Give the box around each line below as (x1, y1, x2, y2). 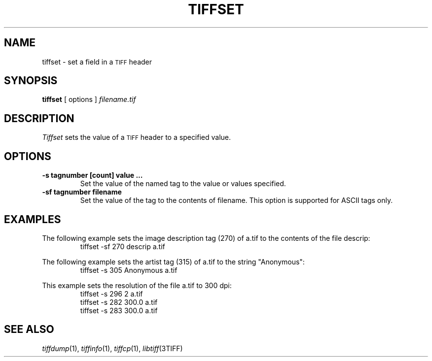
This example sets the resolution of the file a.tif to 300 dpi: (42, 281, 232, 290)
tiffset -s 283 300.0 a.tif (80, 306, 158, 315)
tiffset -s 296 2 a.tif (80, 289, 143, 298)
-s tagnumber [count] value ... (42, 171, 143, 180)
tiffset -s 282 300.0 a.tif (80, 297, 158, 306)
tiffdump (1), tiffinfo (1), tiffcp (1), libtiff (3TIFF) (42, 344, 183, 353)
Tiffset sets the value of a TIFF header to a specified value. (42, 133, 231, 142)
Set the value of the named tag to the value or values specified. (80, 179, 286, 188)
